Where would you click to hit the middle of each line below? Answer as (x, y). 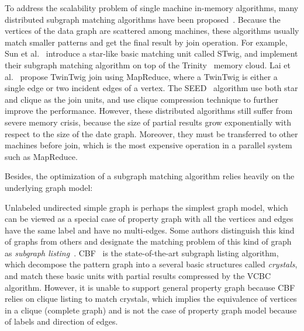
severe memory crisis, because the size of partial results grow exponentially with (148, 122)
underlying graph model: (49, 187)
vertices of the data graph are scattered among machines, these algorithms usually (152, 31)
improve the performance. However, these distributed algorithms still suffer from (149, 111)
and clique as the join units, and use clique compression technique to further (141, 99)
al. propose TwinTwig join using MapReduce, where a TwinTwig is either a (141, 76)
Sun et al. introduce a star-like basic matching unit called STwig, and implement (151, 53)
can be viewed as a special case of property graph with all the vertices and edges (149, 219)
